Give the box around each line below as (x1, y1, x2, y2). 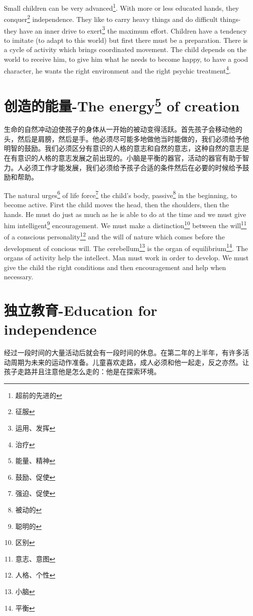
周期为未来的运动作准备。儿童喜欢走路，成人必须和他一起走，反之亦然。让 (10, 357, 249, 367)
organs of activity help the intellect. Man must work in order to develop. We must (4, 252, 249, 262)
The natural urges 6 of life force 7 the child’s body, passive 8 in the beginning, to (4, 188, 237, 200)
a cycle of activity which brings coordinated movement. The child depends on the (4, 44, 247, 54)
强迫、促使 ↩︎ (15, 488, 55, 498)
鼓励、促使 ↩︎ (15, 471, 55, 482)
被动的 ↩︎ (15, 505, 42, 515)
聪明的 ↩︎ (15, 521, 42, 531)
